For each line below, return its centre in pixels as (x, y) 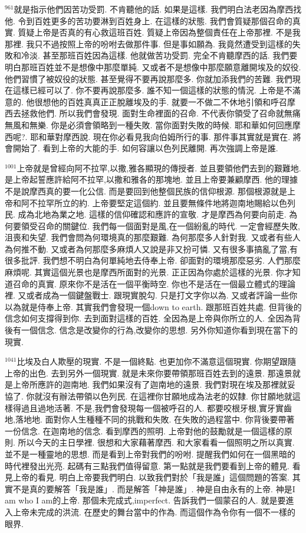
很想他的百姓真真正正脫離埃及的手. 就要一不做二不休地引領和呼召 (161, 101)
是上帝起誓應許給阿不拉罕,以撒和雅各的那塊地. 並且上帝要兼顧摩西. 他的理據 (151, 179)
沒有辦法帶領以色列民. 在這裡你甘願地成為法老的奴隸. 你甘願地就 (167, 396)
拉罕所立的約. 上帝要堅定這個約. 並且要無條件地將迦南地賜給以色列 (167, 202)
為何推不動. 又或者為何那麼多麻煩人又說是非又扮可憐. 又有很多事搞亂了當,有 (151, 248)
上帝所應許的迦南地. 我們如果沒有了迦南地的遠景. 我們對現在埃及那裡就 (150, 384)
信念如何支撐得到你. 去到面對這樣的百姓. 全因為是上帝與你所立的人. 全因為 (149, 318)
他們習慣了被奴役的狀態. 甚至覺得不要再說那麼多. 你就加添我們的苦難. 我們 (149, 78)
